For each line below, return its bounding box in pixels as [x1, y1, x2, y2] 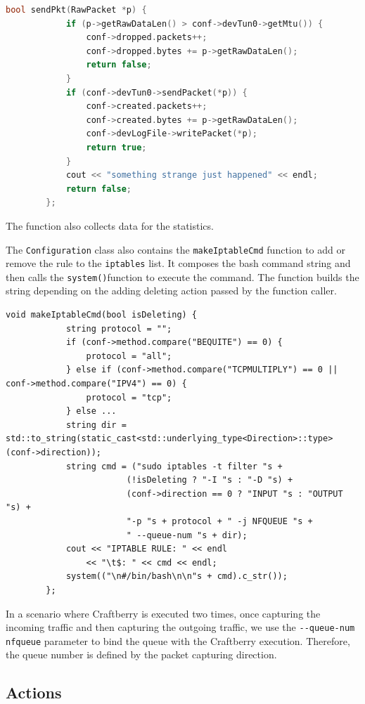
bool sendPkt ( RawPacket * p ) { [6, 5, 147, 15]
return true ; [86, 142, 147, 152]
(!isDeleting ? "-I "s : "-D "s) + [126, 475, 293, 485]
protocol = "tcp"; [86, 392, 172, 403]
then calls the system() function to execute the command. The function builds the [6, 269, 359, 284]
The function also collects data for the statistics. [6, 218, 214, 233]
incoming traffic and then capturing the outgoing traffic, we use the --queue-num [6, 620, 355, 634]
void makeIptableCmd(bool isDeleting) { [6, 310, 198, 320]
